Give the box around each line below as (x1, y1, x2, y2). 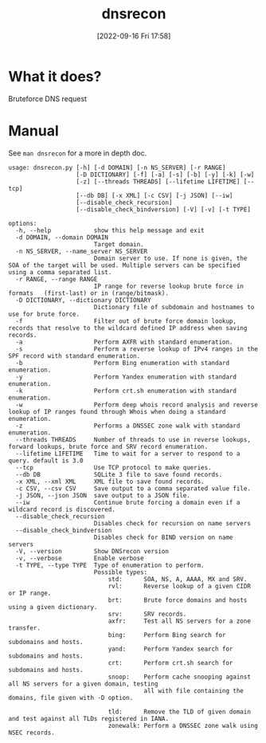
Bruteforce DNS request (8, 93, 88, 104)
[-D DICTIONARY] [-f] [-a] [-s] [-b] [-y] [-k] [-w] (76, 171, 255, 179)
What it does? (8, 67, 102, 85)
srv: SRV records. (108, 610, 187, 618)
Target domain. (93, 240, 145, 248)
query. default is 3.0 (8, 456, 84, 465)
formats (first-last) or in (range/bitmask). (8, 289, 170, 297)
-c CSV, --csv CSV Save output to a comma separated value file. (15, 484, 251, 493)
